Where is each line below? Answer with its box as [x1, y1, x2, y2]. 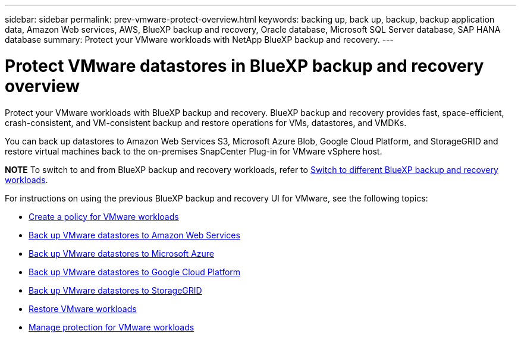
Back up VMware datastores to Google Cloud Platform [29, 266, 241, 277]
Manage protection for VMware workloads [29, 322, 194, 332]
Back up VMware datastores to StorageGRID [29, 285, 202, 295]
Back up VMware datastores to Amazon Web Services [29, 229, 240, 240]
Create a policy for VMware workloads [29, 211, 179, 222]
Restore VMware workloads [29, 303, 137, 314]
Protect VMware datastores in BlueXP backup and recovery [5, 55, 484, 76]
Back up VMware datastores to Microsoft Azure [29, 248, 215, 259]
